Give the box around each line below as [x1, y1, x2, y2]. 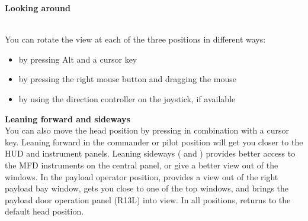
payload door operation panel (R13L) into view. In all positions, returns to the [5, 193, 291, 206]
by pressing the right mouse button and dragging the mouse [18, 73, 236, 85]
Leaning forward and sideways [5, 112, 130, 125]
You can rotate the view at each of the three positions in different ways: [5, 33, 266, 45]
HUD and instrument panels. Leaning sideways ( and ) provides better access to [5, 147, 296, 160]
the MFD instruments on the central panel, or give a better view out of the [5, 158, 278, 171]
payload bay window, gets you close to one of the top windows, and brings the [5, 182, 289, 194]
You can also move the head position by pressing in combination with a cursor [5, 124, 290, 136]
